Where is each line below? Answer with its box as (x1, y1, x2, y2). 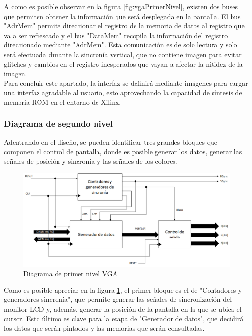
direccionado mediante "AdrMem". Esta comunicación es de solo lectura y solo (4, 40, 237, 50)
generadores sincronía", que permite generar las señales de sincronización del (4, 294, 232, 304)
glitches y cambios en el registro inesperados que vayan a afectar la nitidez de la (4, 59, 243, 69)
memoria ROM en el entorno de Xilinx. (4, 97, 121, 107)
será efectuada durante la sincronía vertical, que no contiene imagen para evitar (4, 49, 242, 59)
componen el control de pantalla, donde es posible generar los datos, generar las (4, 146, 242, 157)
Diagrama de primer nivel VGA (23, 268, 118, 278)
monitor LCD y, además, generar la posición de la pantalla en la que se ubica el (4, 304, 242, 314)
